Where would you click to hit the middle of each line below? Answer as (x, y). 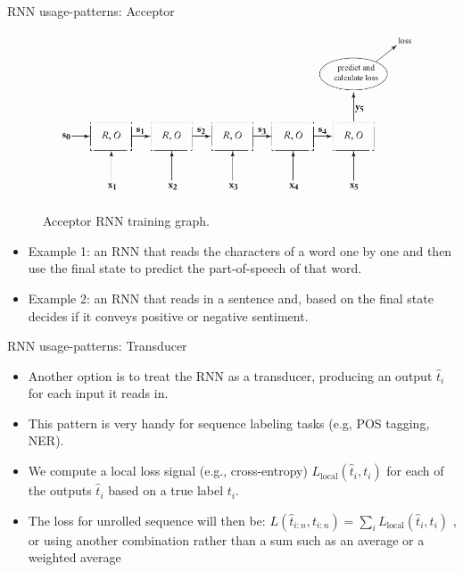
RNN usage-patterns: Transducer (97, 346)
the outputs (60, 490)
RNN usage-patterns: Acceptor (91, 11)
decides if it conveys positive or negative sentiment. (168, 315)
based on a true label (166, 490)
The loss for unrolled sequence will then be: (147, 520)
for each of (415, 471)
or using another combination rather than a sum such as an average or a (226, 539)
